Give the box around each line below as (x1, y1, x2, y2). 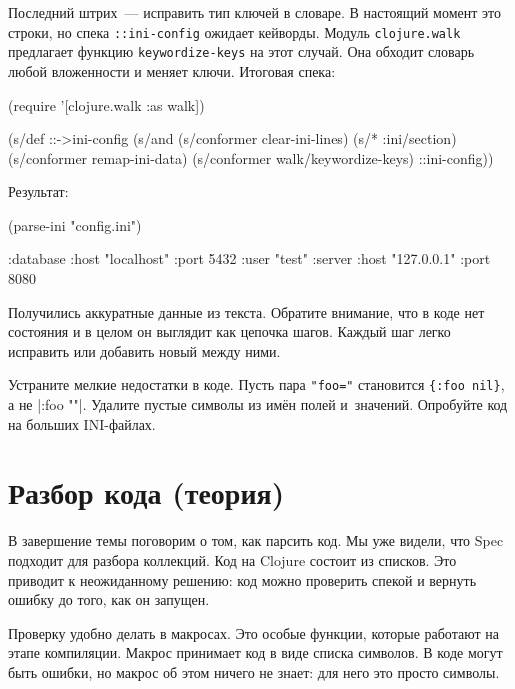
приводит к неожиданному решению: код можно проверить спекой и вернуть (8, 569, 477, 590)
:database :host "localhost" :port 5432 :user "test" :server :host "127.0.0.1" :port (8, 248, 491, 269)
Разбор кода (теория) (8, 472, 285, 513)
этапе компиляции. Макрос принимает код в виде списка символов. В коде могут (8, 642, 503, 663)
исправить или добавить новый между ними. (8, 340, 281, 361)
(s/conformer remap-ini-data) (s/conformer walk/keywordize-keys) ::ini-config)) (8, 147, 494, 168)
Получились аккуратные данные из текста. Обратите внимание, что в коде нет (8, 301, 485, 322)
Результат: (8, 181, 69, 202)
